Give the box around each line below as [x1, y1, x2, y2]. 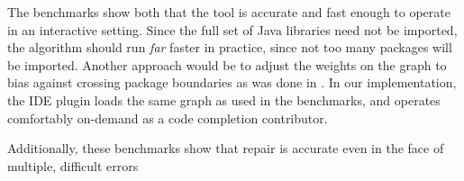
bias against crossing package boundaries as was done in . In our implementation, [7, 73, 457, 92]
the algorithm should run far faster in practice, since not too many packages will [7, 38, 452, 57]
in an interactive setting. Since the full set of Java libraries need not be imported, [7, 20, 458, 39]
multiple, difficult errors [7, 156, 139, 175]
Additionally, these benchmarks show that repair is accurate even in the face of [7, 139, 444, 158]
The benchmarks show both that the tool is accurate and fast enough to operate [7, 3, 450, 21]
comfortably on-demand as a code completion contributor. [7, 108, 328, 127]
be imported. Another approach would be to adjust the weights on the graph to [7, 55, 447, 74]
